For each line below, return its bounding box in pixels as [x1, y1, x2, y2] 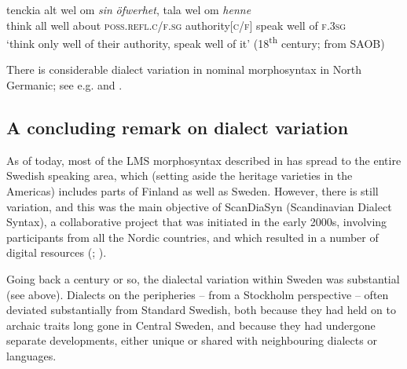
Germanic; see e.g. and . [6, 77, 123, 93]
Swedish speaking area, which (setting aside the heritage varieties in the [6, 167, 353, 184]
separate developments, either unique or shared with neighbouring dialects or [6, 332, 377, 349]
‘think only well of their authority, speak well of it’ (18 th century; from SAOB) [6, 33, 385, 51]
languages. [6, 347, 57, 364]
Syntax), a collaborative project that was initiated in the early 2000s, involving [6, 214, 387, 230]
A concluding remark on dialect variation [6, 115, 349, 140]
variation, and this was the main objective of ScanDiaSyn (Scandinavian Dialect [6, 198, 392, 214]
